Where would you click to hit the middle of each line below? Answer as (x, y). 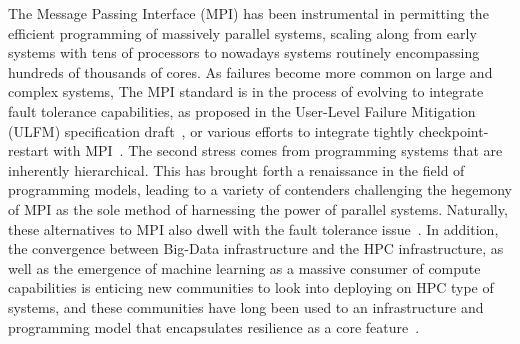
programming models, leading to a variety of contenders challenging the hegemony (260, 189)
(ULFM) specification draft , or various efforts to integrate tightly (211, 130)
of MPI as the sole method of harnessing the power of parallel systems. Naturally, (258, 208)
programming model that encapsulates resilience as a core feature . (214, 326)
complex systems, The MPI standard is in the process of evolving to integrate (246, 91)
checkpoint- (453, 130)
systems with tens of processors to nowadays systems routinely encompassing (244, 52)
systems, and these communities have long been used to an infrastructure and (246, 306)
